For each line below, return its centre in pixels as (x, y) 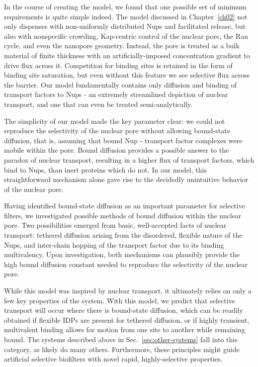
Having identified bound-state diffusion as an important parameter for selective (125, 206)
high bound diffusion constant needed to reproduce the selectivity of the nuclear (126, 264)
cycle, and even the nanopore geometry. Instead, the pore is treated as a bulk (122, 46)
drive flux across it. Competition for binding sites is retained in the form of (118, 65)
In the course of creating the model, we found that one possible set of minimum (126, 6)
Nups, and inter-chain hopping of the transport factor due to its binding (114, 244)
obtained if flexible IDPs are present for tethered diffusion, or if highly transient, (127, 320)
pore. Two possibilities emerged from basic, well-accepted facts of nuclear (115, 225)
